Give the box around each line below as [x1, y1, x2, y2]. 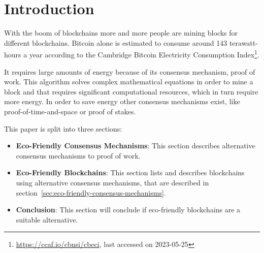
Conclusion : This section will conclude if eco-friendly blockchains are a [16, 204, 241, 215]
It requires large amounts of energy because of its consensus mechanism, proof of [4, 66, 255, 77]
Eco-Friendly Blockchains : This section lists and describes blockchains [16, 167, 245, 178]
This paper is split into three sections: [4, 123, 122, 134]
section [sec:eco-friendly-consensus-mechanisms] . [16, 187, 166, 198]
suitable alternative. [16, 214, 78, 225]
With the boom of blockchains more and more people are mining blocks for [4, 27, 238, 38]
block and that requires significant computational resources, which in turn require [4, 86, 258, 97]
